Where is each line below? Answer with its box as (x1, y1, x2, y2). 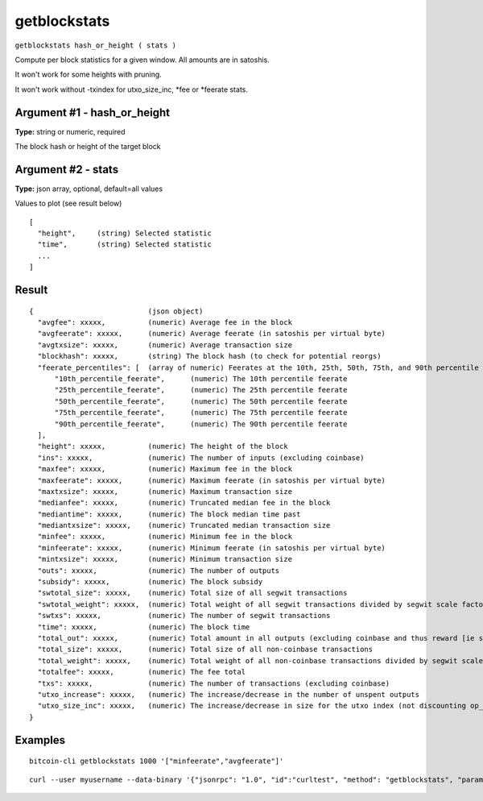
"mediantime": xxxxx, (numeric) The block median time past (37, 509, 301, 519)
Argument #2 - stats (14, 162, 119, 176)
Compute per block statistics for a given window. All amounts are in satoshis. (14, 55, 270, 64)
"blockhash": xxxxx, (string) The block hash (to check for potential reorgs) (37, 351, 382, 361)
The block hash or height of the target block (14, 142, 161, 151)
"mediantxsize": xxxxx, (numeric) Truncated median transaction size (37, 521, 331, 530)
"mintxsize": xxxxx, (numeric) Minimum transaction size (37, 554, 293, 564)
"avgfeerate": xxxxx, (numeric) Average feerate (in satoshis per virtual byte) (37, 329, 386, 338)
